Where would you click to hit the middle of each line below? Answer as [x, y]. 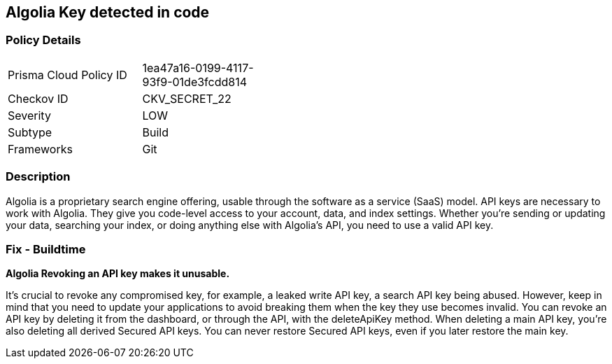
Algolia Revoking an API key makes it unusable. [118, 274]
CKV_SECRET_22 [187, 98]
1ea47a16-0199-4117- [198, 68]
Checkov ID [38, 98]
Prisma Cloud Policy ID [67, 75]
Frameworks [40, 149]
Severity [29, 115]
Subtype [30, 132]
